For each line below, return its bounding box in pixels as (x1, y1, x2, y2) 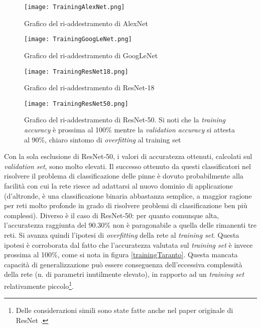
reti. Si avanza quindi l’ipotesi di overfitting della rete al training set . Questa (4, 229, 239, 240)
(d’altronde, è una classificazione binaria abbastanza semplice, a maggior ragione (4, 190, 252, 201)
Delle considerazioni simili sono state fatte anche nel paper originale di (16, 305, 233, 315)
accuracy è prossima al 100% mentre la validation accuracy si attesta (24, 124, 235, 134)
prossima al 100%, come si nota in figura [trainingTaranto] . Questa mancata (4, 249, 238, 260)
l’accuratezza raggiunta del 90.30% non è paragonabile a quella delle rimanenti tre (4, 220, 257, 230)
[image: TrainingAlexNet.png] (24, 4, 125, 11)
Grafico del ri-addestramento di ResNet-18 (24, 82, 155, 93)
